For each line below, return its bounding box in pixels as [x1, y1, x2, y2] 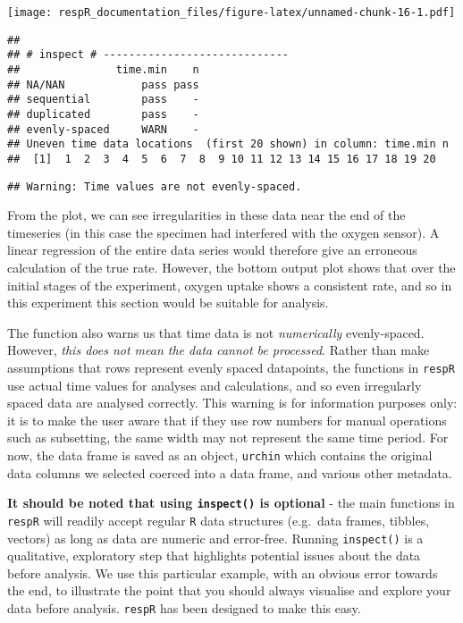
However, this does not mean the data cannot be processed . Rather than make [7, 341, 430, 359]
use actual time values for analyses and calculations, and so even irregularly [7, 375, 422, 394]
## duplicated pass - [7, 107, 199, 121]
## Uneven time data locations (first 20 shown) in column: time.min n [7, 138, 449, 151]
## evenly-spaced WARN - [7, 122, 199, 136]
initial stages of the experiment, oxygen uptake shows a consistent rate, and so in [7, 275, 452, 294]
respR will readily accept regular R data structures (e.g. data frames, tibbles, [7, 510, 430, 529]
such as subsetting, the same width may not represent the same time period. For [7, 428, 449, 447]
